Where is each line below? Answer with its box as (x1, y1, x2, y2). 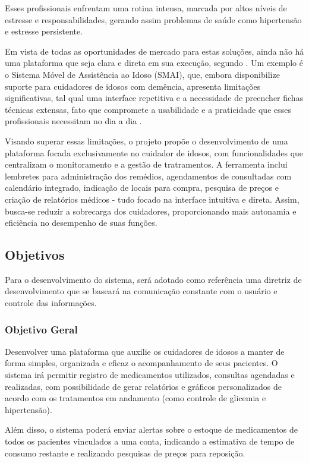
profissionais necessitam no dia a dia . (5, 115, 142, 127)
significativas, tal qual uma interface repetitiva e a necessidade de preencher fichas (5, 92, 304, 104)
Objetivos (5, 245, 65, 264)
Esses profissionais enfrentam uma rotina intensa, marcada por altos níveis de (5, 2, 287, 14)
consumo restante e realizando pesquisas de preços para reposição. (5, 446, 245, 459)
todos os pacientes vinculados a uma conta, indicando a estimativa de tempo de (5, 435, 295, 448)
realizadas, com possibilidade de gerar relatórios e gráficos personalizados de (5, 380, 282, 392)
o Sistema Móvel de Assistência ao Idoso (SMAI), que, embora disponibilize (5, 68, 280, 80)
